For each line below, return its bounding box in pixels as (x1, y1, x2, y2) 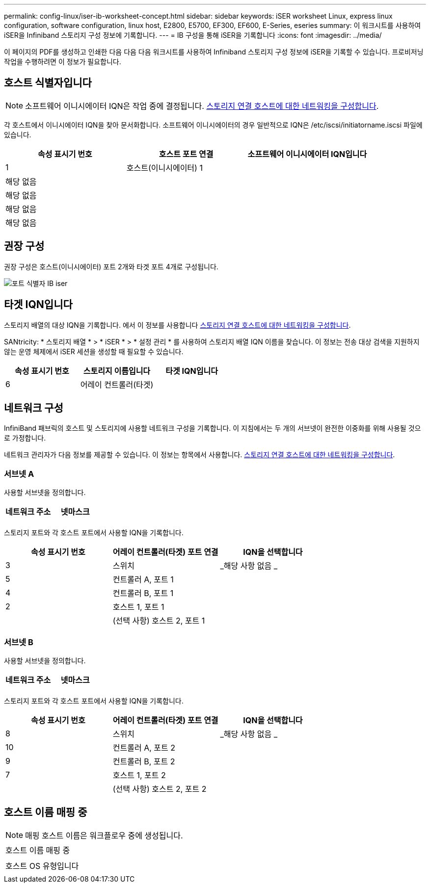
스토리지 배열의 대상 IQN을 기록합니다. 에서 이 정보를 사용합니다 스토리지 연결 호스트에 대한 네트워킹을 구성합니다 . (4, 320, 351, 329)
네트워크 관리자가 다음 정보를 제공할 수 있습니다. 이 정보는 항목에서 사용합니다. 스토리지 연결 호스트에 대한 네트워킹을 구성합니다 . (4, 450, 395, 459)
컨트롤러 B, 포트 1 (112, 588, 174, 599)
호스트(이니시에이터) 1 (126, 162, 203, 173)
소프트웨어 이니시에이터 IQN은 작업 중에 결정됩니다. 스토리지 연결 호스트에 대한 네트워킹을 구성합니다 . (25, 101, 379, 111)
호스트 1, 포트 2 (112, 770, 166, 780)
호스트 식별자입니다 (4, 77, 92, 89)
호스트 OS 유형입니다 (5, 861, 79, 871)
